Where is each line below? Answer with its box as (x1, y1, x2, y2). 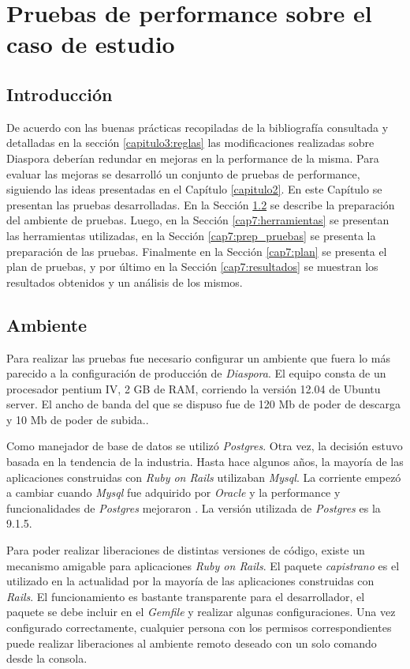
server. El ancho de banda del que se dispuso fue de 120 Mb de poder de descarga (6, 396, 401, 412)
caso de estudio (6, 28, 175, 60)
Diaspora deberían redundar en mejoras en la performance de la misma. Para (6, 149, 379, 166)
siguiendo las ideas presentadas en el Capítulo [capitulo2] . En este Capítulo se (6, 181, 382, 197)
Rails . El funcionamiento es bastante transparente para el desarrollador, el (6, 588, 365, 604)
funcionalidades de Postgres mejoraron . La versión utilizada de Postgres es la (6, 499, 381, 516)
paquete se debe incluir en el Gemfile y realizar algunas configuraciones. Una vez (6, 603, 396, 620)
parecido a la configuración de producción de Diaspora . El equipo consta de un (6, 365, 386, 381)
